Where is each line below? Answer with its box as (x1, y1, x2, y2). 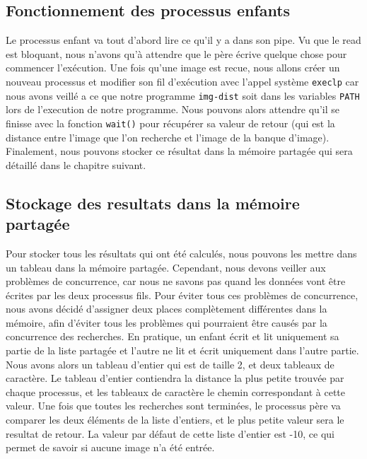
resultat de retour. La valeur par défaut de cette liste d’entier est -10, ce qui (6, 426, 334, 441)
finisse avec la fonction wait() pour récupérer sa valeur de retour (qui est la (6, 115, 335, 130)
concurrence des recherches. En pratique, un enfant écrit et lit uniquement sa (6, 329, 339, 344)
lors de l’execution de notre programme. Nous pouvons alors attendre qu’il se (6, 102, 339, 117)
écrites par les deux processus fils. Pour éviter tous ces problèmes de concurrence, (6, 287, 359, 302)
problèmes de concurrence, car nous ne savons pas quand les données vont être (6, 274, 346, 289)
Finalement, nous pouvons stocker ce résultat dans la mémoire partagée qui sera (6, 144, 353, 158)
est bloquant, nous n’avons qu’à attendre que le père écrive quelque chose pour (6, 46, 347, 61)
